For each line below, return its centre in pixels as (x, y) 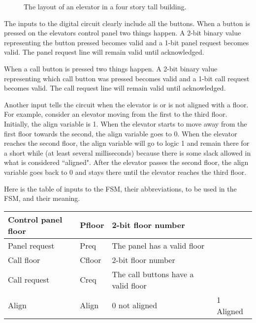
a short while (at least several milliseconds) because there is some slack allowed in (128, 152)
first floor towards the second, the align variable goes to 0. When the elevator (121, 133)
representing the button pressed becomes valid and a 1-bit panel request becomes (127, 42)
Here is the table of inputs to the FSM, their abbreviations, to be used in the (120, 188)
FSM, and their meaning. (42, 198)
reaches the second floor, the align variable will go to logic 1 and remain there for (127, 143)
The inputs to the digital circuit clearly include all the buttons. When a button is (127, 23)
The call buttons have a (153, 274)
